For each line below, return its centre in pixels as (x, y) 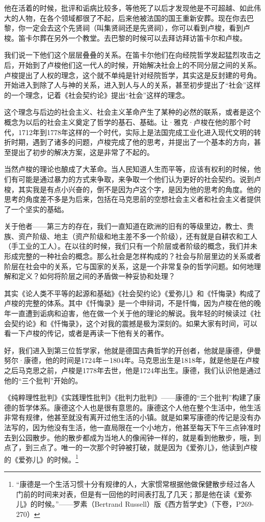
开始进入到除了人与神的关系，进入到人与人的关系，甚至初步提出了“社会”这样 (132, 85)
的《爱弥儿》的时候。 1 (41, 458)
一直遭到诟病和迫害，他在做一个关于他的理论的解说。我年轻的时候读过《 (132, 313)
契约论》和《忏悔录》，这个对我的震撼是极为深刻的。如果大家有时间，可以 (134, 323)
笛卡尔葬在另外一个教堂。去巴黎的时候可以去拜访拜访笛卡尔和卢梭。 (132, 37)
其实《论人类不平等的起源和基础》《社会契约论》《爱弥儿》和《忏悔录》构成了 (132, 293)
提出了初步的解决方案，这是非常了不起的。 (82, 152)
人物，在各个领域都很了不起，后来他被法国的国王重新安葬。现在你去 (132, 18)
